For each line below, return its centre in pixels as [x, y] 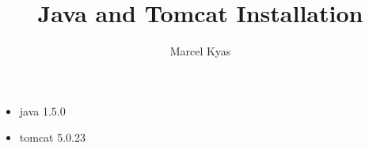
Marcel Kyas [200, 51]
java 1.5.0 [42, 110]
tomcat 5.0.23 [53, 137]
